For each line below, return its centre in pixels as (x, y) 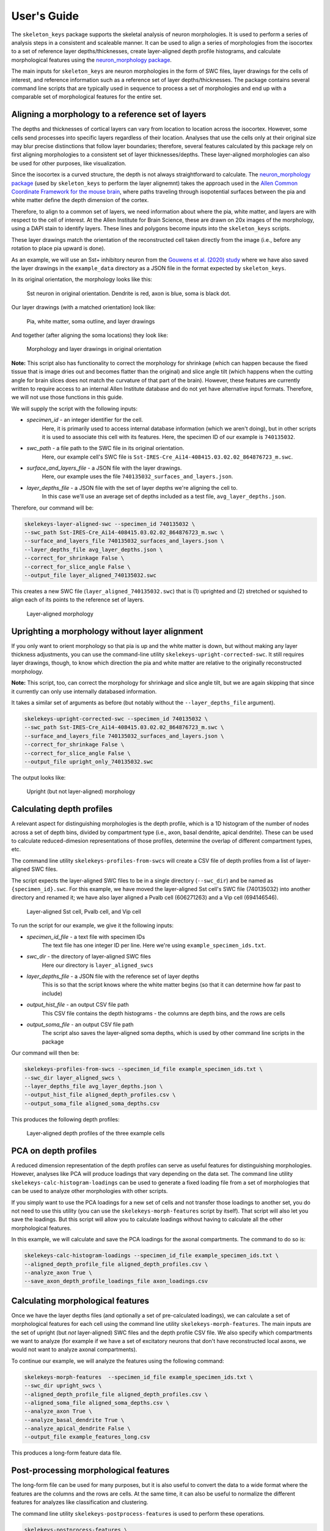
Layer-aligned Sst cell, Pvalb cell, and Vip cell (84, 911)
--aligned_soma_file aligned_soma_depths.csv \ (97, 1403)
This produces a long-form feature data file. (67, 1453)
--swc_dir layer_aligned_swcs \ (73, 1078)
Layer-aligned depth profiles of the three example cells (96, 1134)
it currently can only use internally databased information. (84, 691)
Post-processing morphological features (90, 1471)
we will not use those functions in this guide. (67, 397)
